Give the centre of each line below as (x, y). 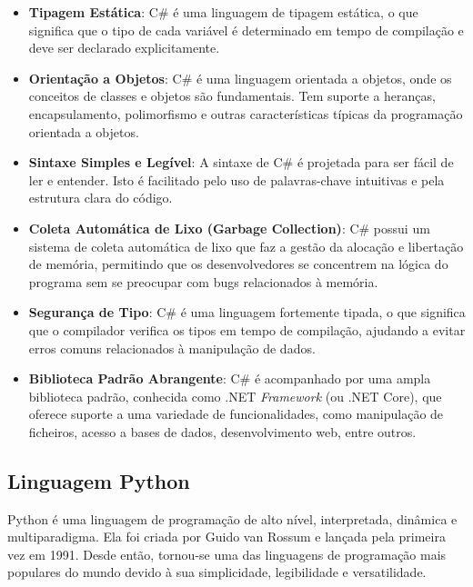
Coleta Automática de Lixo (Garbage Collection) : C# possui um (229, 228)
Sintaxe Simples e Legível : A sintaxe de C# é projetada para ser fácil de (241, 162)
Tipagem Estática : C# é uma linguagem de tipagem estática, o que (223, 12)
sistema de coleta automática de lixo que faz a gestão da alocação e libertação (246, 246)
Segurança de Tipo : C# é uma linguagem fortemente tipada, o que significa (247, 312)
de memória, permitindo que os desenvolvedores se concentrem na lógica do (238, 264)
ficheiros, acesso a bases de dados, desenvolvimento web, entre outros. (222, 431)
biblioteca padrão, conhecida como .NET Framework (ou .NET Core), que (235, 396)
